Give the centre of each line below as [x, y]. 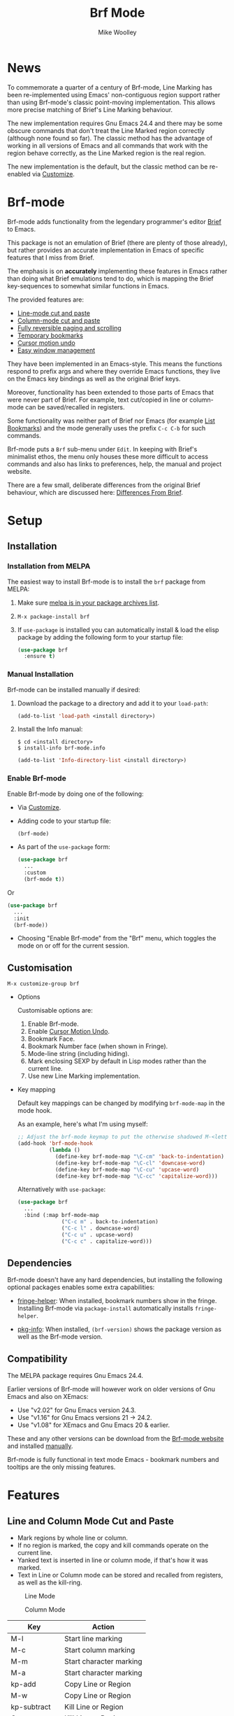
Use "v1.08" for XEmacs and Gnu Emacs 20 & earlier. [93, 1425]
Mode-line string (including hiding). [79, 1054]
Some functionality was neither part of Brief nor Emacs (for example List [111, 421]
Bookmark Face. [51, 1039]
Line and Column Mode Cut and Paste [91, 1521]
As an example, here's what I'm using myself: [82, 1124]
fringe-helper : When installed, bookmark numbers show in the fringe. [117, 1301]
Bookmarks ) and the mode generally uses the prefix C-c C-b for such [107, 428]
